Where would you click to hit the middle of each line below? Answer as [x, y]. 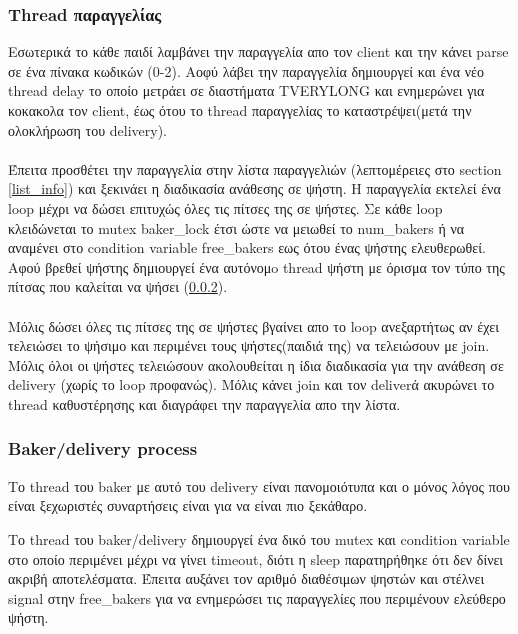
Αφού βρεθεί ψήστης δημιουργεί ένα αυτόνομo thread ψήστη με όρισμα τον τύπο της [256, 266]
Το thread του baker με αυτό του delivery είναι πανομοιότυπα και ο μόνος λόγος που [259, 485]
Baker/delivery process [103, 448]
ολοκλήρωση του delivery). [87, 129]
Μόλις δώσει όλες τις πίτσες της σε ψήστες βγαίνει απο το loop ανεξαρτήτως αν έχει [254, 325]
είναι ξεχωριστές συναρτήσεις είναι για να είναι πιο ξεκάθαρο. [188, 505]
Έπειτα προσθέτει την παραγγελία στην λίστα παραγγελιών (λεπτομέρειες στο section [255, 168]
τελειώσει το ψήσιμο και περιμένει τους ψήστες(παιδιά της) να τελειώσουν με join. [249, 345]
